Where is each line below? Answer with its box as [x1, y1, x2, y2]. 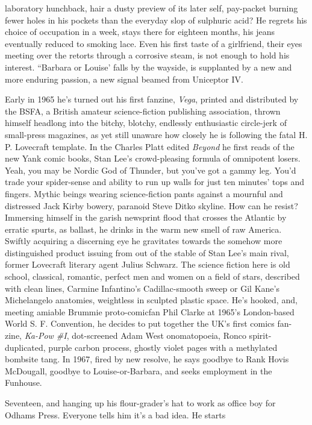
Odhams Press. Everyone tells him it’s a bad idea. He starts [5, 408, 226, 421]
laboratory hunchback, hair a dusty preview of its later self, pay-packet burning [5, 2, 298, 14]
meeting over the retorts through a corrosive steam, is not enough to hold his [5, 49, 290, 61]
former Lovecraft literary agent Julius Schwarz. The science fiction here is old [5, 258, 290, 271]
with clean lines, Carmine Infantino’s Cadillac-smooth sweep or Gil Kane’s [5, 282, 279, 294]
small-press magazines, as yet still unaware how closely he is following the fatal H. [5, 128, 308, 140]
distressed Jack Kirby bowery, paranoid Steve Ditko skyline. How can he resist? [5, 199, 298, 212]
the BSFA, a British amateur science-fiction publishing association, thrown [5, 104, 281, 117]
